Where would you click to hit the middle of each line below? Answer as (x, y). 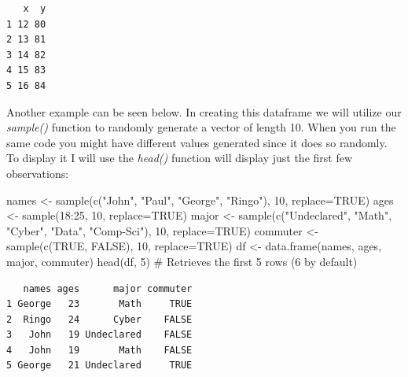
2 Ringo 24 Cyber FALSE (99, 319)
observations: (38, 173)
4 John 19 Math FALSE (99, 350)
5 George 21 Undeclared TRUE (99, 366)
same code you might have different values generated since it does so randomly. (197, 142)
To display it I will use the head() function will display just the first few (180, 158)
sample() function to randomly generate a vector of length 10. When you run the (201, 127)
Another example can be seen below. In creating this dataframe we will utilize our (204, 111)
